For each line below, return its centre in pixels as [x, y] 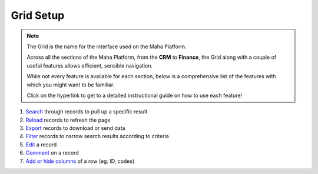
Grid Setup [38, 15]
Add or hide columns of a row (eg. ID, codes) [80, 161]
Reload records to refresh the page [68, 120]
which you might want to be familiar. [71, 85]
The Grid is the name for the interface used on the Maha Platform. [107, 46]
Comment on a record [52, 153]
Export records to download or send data [75, 128]
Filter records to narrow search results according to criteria [97, 136]
